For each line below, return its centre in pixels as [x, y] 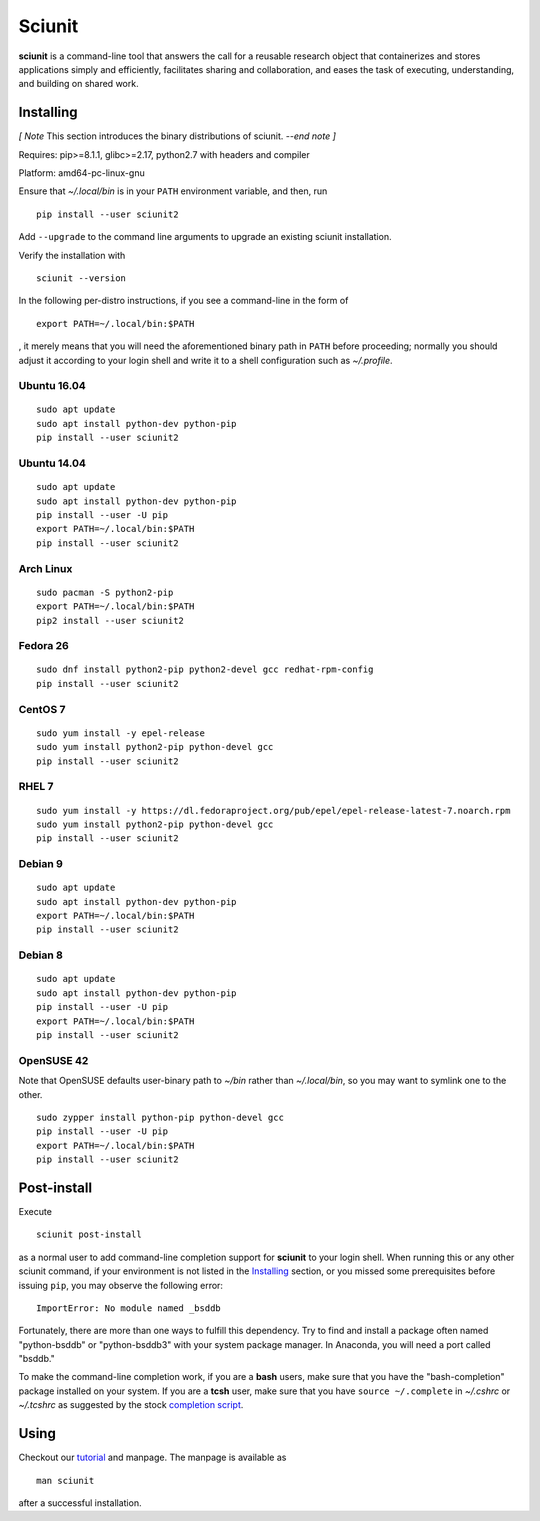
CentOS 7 [42, 709]
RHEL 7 [36, 787]
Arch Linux [45, 568]
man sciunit [65, 1480]
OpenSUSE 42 [53, 1060]
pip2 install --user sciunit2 [110, 620]
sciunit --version [81, 278]
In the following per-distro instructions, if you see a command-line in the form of [183, 301]
